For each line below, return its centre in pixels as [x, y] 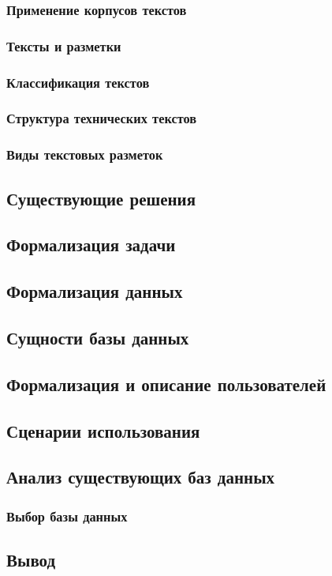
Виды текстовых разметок [85, 154]
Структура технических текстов [102, 118]
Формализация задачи [91, 245]
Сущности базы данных [98, 337]
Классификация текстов [78, 82]
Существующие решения [101, 198]
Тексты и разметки [64, 45]
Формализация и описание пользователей [166, 384]
